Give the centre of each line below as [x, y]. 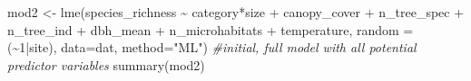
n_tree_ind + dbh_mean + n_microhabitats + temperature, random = [211, 29]
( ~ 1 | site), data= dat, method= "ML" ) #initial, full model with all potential [212, 47]
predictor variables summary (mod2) [106, 64]
